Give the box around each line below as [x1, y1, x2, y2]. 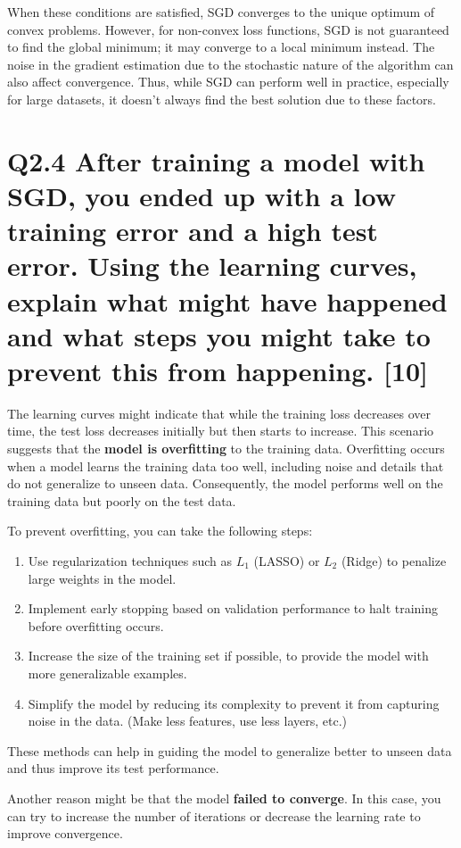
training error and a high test [7, 212, 378, 249]
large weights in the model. [28, 569, 177, 587]
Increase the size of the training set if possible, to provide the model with [28, 646, 429, 665]
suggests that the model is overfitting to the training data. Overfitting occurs [7, 439, 445, 457]
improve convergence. [7, 824, 123, 843]
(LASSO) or [253, 551, 320, 569]
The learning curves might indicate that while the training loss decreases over [7, 403, 431, 422]
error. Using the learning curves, [7, 247, 417, 284]
